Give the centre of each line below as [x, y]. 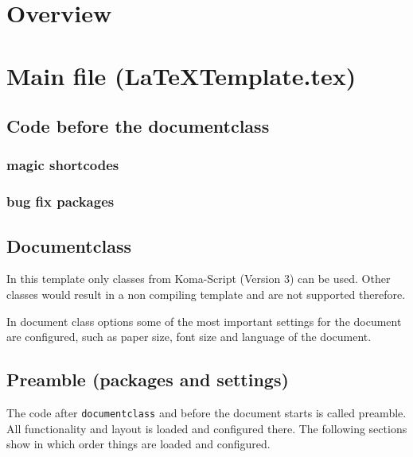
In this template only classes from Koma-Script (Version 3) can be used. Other [199, 279]
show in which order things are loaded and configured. [138, 444]
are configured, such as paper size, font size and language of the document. [189, 337]
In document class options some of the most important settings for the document [204, 321]
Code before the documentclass [138, 126]
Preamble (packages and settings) [148, 380]
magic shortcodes [63, 165]
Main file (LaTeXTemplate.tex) [181, 75]
